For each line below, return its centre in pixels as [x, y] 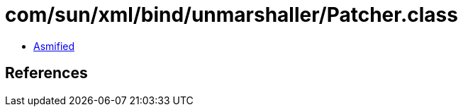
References [46, 73]
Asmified [54, 46]
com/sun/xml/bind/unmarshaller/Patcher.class [231, 15]
